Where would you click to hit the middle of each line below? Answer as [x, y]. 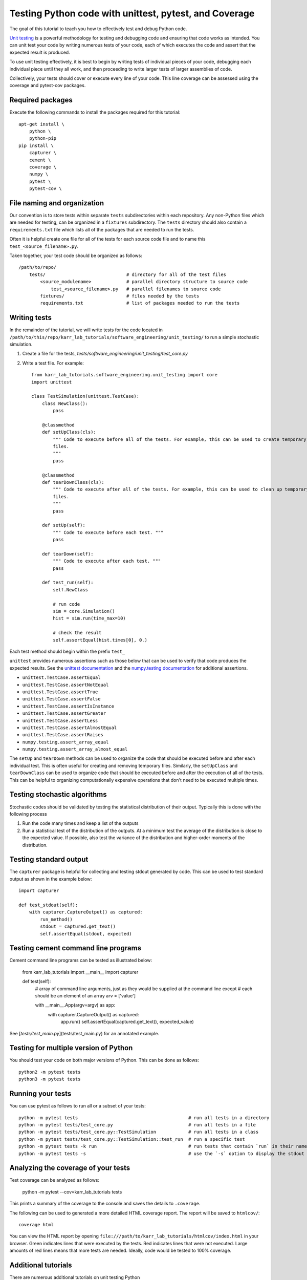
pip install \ [36, 145]
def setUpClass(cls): [69, 432]
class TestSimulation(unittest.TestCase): [85, 396]
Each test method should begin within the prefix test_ [67, 651]
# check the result [77, 633]
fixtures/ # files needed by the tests [120, 296]
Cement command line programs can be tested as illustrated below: [81, 961]
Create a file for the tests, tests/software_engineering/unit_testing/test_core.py [105, 354]
